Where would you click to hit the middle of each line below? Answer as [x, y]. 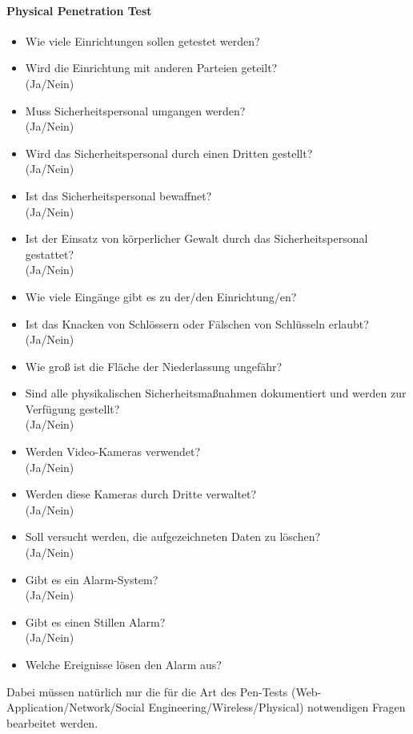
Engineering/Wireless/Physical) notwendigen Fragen [277, 707]
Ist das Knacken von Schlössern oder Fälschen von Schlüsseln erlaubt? [197, 323]
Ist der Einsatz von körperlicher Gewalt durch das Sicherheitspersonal [196, 238]
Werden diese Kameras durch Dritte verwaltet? [141, 494]
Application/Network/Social [76, 707]
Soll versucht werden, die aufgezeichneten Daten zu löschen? [173, 536]
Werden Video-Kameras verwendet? [113, 452]
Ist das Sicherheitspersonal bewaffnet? [118, 195]
